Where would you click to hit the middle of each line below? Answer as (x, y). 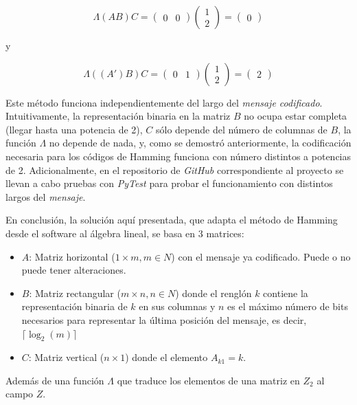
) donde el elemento (166, 357)
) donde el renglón (214, 293)
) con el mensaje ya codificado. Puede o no (261, 256)
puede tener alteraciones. (74, 270)
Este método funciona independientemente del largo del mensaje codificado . (164, 102)
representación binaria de (74, 306)
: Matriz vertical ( (66, 357)
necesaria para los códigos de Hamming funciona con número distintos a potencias (178, 156)
